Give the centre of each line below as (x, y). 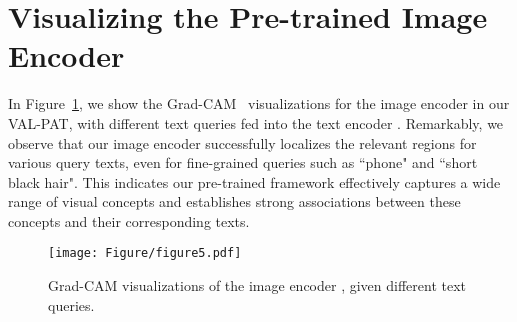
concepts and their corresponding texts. (129, 220)
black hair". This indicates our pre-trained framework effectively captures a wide (254, 181)
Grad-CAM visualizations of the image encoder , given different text (257, 285)
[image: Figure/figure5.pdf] (145, 253)
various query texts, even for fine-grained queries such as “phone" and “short (243, 162)
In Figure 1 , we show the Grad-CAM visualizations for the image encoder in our (259, 103)
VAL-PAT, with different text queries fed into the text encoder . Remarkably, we (256, 122)
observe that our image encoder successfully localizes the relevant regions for (242, 142)
